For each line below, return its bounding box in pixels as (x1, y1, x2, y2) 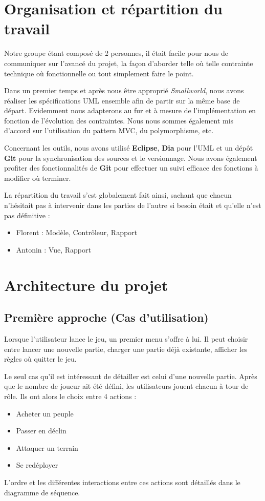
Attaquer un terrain (16, 442, 78, 453)
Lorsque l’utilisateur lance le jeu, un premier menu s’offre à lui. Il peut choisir (4, 333, 248, 344)
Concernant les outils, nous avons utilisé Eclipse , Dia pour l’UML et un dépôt (4, 142, 253, 153)
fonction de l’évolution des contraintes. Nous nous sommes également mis (4, 115, 234, 126)
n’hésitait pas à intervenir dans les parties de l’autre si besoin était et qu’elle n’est (4, 200, 261, 211)
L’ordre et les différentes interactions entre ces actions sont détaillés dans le (4, 476, 240, 487)
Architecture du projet (4, 274, 168, 295)
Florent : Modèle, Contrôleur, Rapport (16, 227, 138, 238)
